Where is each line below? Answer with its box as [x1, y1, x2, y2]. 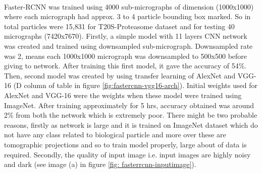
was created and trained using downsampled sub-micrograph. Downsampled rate [4, 40, 253, 51]
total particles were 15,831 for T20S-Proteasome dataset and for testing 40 [4, 21, 235, 31]
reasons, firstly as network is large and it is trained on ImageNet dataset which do [4, 119, 258, 130]
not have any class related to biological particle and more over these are [4, 129, 226, 140]
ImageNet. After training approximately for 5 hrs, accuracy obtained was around [4, 100, 254, 110]
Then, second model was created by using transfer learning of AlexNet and [4, 70, 236, 80]
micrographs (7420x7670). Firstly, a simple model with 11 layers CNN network [4, 31, 247, 41]
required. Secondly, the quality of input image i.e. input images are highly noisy [4, 149, 251, 159]
